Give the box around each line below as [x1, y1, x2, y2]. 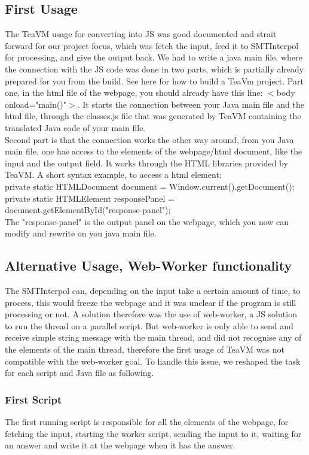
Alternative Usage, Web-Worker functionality [5, 256, 292, 275]
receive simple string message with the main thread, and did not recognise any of [5, 331, 302, 344]
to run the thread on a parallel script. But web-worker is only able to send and [5, 319, 293, 332]
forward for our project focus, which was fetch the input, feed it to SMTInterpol [5, 39, 299, 51]
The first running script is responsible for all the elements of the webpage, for [5, 415, 289, 428]
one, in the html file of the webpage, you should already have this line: [5, 86, 263, 99]
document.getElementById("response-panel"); [5, 204, 171, 216]
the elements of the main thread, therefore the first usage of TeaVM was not [5, 343, 284, 356]
